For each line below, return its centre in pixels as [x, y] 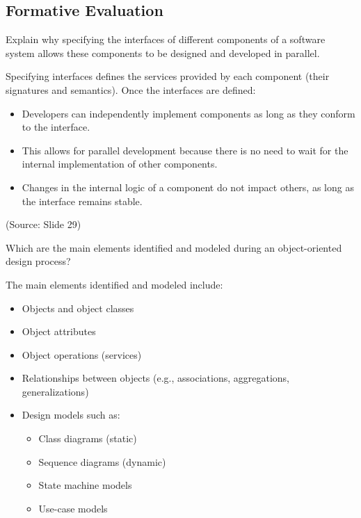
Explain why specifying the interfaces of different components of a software [166, 39]
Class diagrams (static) [88, 438]
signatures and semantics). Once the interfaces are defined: [131, 89]
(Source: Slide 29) [43, 224]
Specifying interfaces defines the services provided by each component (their [168, 76]
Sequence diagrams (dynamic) [102, 461]
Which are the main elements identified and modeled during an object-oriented [174, 247]
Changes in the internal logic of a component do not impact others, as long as [188, 187]
